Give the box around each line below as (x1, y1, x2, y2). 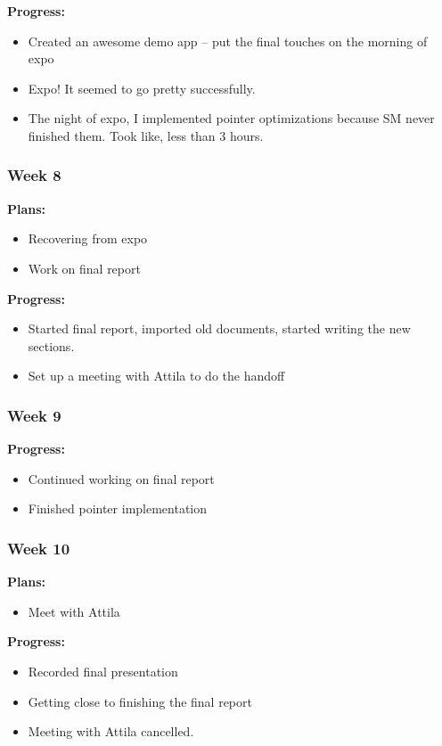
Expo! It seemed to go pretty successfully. (28, 78, 256, 97)
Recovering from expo (28, 229, 148, 248)
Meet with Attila (28, 602, 120, 620)
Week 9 (7, 404, 61, 426)
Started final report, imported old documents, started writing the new (28, 319, 411, 338)
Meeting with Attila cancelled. (28, 722, 194, 741)
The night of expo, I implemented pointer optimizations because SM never (28, 109, 435, 127)
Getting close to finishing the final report (28, 692, 252, 710)
